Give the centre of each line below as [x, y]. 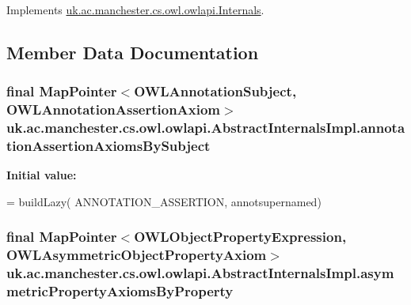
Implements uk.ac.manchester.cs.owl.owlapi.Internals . [135, 9]
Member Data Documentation [133, 52]
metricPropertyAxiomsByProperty [120, 291]
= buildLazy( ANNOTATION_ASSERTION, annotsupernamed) [164, 201]
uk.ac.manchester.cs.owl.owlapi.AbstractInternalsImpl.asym [200, 273]
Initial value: [42, 175]
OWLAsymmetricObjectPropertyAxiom [137, 255]
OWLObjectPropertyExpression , [240, 237]
